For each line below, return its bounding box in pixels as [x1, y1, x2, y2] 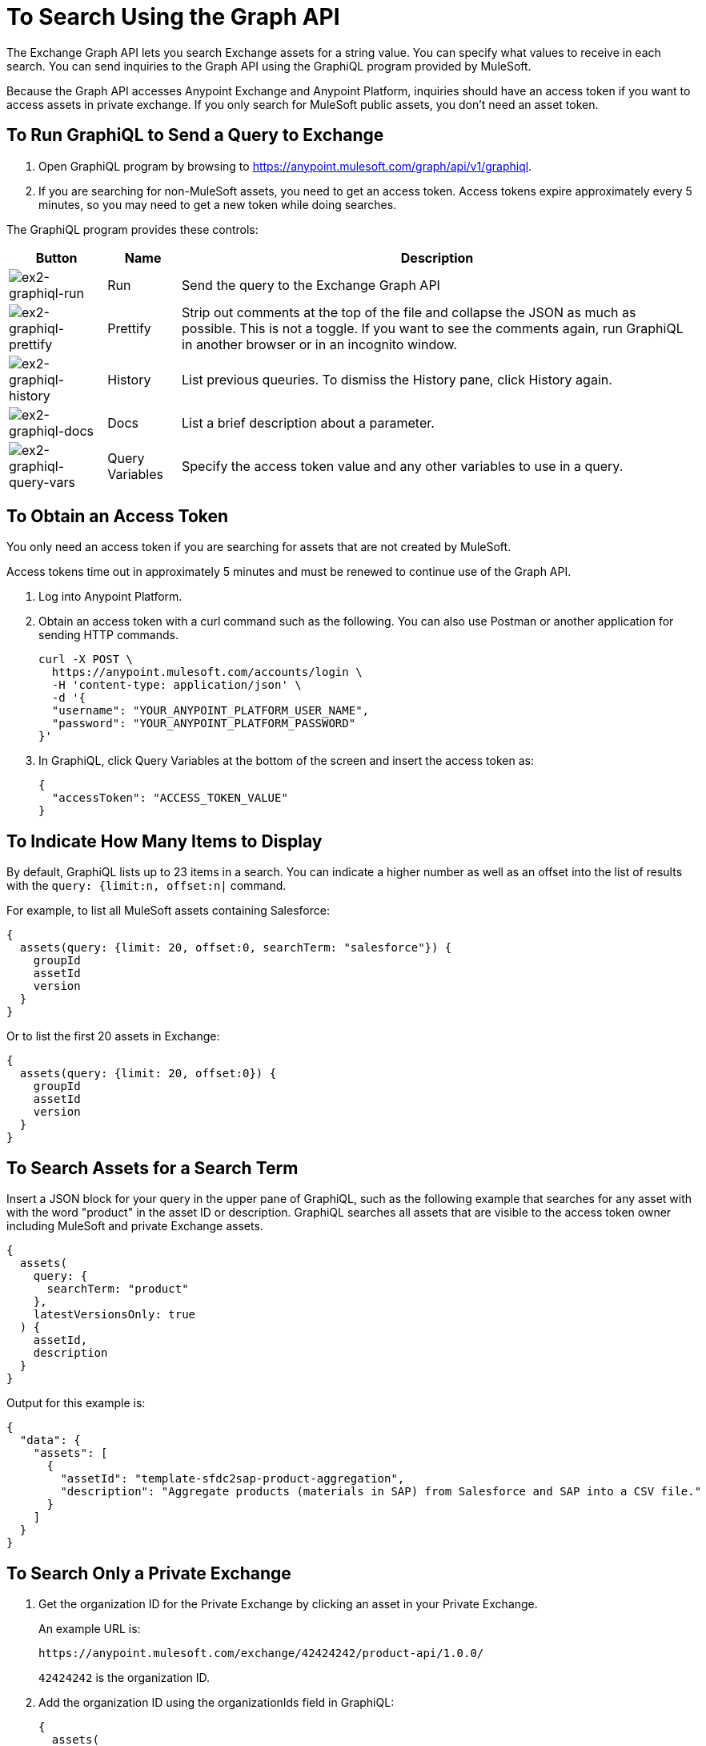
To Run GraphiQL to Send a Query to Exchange [6, 125, 384, 146]
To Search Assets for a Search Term [6, 1157, 299, 1178]
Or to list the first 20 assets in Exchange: [6, 1029, 220, 1044]
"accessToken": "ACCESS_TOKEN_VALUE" [51, 791, 288, 805]
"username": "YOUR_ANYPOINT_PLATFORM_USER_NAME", [51, 704, 370, 718]
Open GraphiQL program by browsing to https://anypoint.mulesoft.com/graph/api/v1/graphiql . [38, 159, 532, 173]
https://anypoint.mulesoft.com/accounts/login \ [51, 666, 363, 679]
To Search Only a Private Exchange [6, 1563, 291, 1583]
